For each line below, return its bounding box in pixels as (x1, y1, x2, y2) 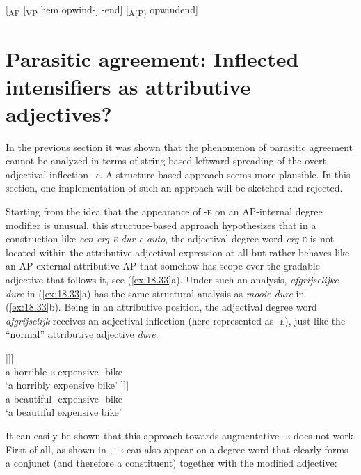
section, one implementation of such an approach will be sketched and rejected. (6, 180, 343, 195)
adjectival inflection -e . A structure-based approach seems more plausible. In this (6, 166, 351, 181)
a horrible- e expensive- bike (6, 364, 122, 378)
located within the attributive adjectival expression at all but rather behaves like (6, 244, 350, 259)
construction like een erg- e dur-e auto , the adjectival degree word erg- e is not (6, 231, 335, 246)
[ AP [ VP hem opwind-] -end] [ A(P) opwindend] (6, 2, 198, 18)
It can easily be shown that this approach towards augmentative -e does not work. (6, 428, 356, 442)
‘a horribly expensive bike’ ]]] (6, 377, 129, 392)
